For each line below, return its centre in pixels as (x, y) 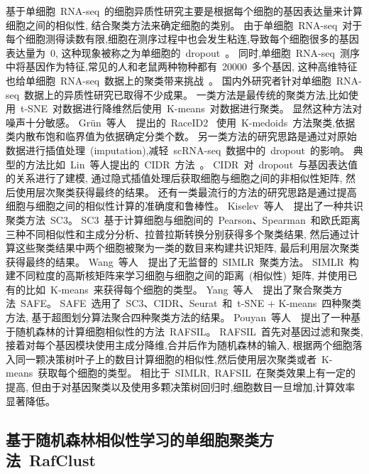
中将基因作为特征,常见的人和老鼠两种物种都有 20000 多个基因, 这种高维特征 (182, 66)
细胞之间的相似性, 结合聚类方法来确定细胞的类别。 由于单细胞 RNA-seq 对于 (184, 25)
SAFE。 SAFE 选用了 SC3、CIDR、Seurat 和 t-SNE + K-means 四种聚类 (191, 303)
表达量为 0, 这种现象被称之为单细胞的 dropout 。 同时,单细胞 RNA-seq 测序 (183, 52)
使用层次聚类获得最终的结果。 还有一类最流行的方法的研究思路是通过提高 (186, 192)
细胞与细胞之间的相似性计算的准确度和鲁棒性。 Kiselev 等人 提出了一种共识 (184, 206)
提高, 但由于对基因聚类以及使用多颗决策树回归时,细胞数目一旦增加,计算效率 (181, 387)
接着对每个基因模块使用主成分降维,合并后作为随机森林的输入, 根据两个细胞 (179, 345)
